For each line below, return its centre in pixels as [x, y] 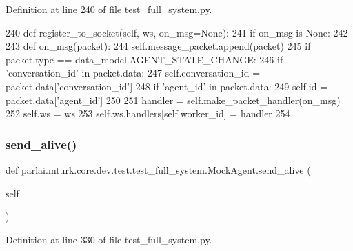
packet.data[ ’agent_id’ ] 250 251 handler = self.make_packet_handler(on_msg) [173, 100]
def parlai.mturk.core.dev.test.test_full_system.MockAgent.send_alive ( [158, 169]
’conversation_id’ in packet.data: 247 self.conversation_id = [133, 73]
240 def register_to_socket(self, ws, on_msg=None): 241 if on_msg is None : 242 [177, 32]
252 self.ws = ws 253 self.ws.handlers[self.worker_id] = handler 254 [148, 113]
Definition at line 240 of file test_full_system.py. [109, 9]
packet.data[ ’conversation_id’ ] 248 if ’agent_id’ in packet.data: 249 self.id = [167, 86]
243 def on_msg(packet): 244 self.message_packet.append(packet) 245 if [158, 46]
